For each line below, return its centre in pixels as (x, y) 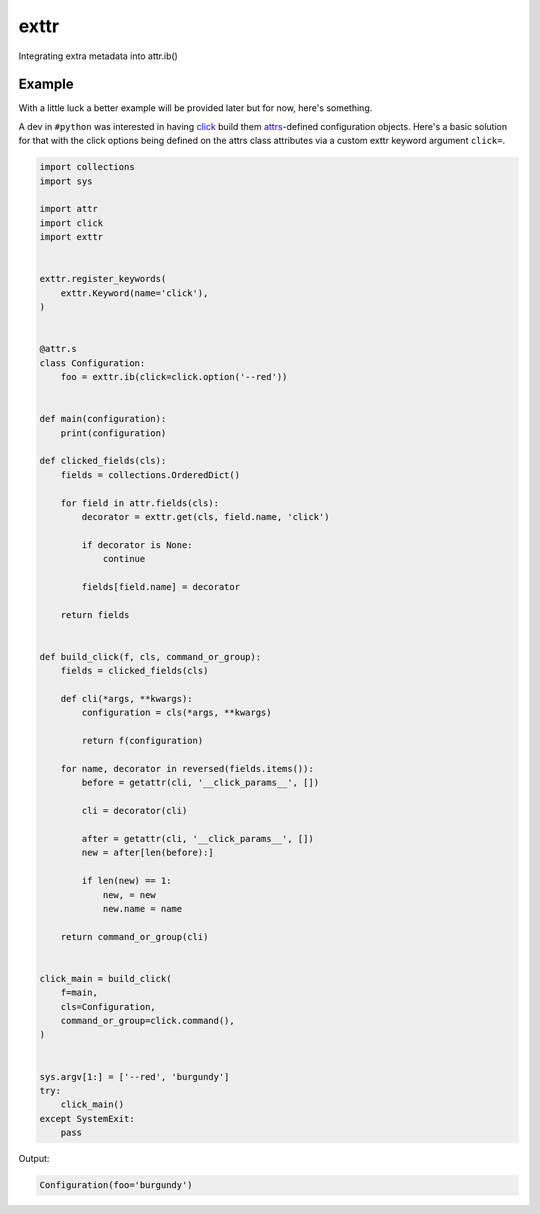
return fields (95, 614)
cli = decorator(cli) (134, 811)
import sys (66, 181)
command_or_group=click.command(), (147, 1021)
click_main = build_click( (105, 978)
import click (71, 223)
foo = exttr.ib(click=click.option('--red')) (174, 377)
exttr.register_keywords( (103, 279)
